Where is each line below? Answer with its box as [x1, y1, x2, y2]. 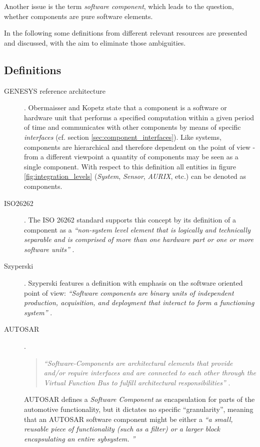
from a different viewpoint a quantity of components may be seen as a [24, 151, 238, 162]
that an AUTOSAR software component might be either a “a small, [24, 413, 233, 424]
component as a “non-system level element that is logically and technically [24, 224, 250, 235]
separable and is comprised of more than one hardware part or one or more [24, 234, 253, 245]
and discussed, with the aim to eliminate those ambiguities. [4, 37, 186, 48]
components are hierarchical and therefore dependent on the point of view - [24, 141, 255, 152]
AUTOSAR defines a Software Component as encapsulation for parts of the [24, 394, 255, 404]
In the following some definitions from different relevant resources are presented [4, 28, 247, 38]
